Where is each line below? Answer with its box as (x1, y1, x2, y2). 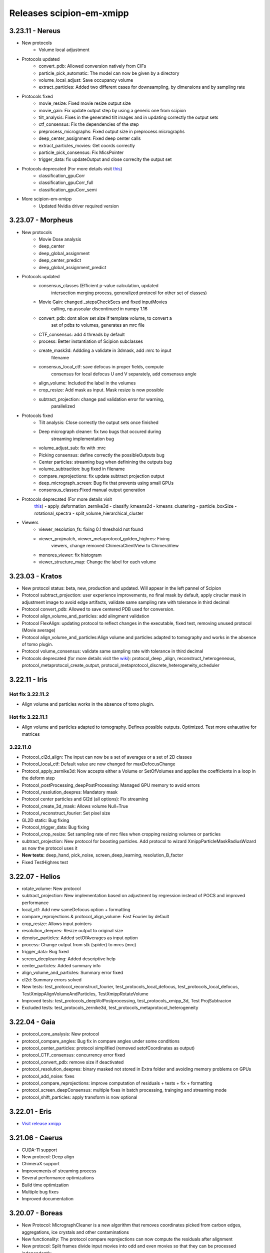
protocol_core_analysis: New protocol (21, 1031, 99, 1037)
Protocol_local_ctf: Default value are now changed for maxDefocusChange (21, 761, 175, 767)
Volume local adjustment (38, 47, 89, 53)
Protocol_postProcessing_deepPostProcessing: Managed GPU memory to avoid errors (21, 782, 200, 788)
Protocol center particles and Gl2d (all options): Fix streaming (21, 796, 148, 802)
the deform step (21, 775, 55, 781)
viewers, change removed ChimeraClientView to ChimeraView (51, 543, 179, 549)
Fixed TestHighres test (21, 859, 68, 865)
